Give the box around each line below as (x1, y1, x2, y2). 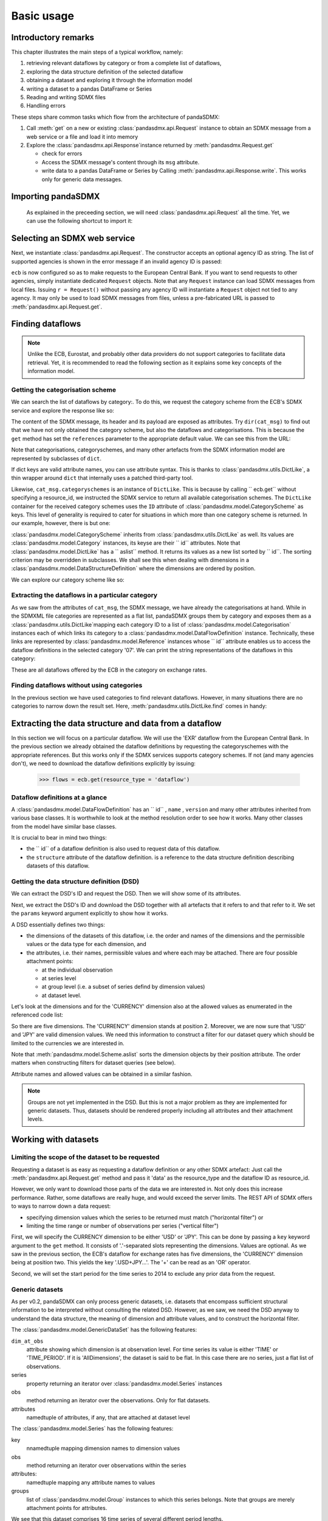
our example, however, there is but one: (11, 520, 111, 527)
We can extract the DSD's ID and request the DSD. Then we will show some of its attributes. (11, 890, 241, 897)
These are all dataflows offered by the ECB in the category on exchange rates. (11, 666, 207, 673)
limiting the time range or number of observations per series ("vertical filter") (26, 1222, 219, 1229)
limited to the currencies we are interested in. (11, 1039, 125, 1046)
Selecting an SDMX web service (11, 233, 135, 243)
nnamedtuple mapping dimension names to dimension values (26, 1445, 180, 1452)
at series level (41, 974, 77, 982)
